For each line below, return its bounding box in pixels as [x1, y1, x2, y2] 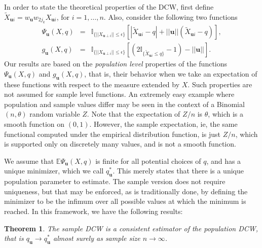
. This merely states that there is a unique [113, 165, 244, 176]
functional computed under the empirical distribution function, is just [4, 128, 221, 139]
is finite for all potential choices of [95, 155, 201, 166]
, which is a [208, 109, 244, 119]
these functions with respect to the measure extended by [4, 79, 180, 89]
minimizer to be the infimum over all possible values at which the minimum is [4, 196, 246, 206]
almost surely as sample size [53, 233, 140, 243]
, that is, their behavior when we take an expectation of [84, 68, 257, 79]
